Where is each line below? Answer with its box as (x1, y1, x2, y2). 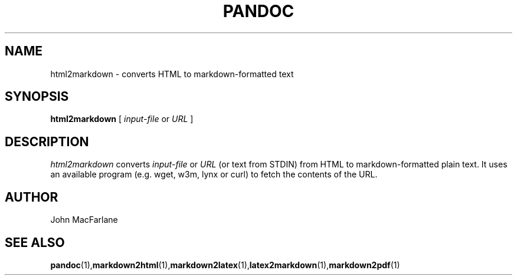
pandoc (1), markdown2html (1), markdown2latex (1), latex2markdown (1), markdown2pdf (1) (50, 259, 400, 270)
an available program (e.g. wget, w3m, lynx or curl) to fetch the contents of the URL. (50, 169, 378, 180)
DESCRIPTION (5, 134, 89, 149)
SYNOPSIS (5, 89, 69, 104)
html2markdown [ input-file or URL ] (50, 114, 194, 124)
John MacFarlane (50, 215, 118, 225)
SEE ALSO (5, 235, 65, 250)
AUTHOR (5, 189, 58, 205)
